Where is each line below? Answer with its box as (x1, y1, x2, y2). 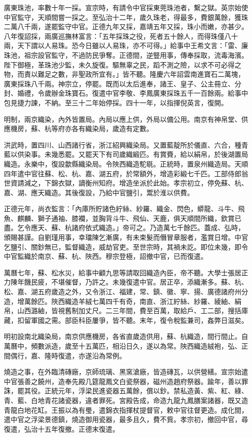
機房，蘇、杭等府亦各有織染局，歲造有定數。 (10, 123, 153, 134)
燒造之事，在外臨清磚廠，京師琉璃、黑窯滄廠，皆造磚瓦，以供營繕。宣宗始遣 (4, 367, 248, 377)
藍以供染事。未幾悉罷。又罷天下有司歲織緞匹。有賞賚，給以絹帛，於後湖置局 (4, 149, 248, 159)
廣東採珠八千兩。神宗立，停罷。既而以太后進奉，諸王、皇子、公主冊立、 (4, 78, 235, 88)
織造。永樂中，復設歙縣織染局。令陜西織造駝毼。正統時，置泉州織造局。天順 (4, 158, 248, 168)
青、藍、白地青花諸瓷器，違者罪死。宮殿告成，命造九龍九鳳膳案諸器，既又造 (4, 395, 248, 405)
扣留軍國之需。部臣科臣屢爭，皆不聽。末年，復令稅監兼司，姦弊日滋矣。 (17, 315, 248, 325)
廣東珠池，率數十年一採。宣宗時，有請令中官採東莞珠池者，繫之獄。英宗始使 (4, 2, 248, 12)
